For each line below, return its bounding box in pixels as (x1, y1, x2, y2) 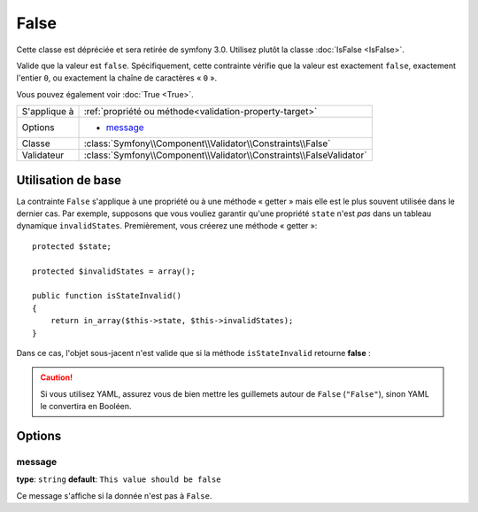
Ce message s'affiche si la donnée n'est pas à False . (16, 490, 212, 500)
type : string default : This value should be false (16, 474, 221, 485)
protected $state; (32, 241, 112, 252)
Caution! (40, 372, 73, 383)
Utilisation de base (16, 173, 122, 188)
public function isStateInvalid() (32, 291, 181, 301)
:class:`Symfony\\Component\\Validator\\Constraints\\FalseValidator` (83, 149, 367, 161)
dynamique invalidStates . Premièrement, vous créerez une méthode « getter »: (16, 221, 318, 231)
